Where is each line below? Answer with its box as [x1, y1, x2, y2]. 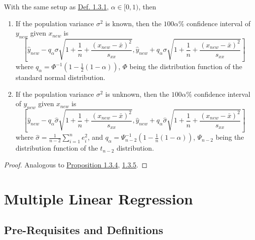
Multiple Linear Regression [4, 188, 193, 208]
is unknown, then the [105, 88, 169, 99]
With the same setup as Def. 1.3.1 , [4, 1, 109, 11]
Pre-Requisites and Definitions [4, 222, 163, 238]
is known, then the [105, 18, 162, 28]
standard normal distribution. [15, 72, 106, 82]
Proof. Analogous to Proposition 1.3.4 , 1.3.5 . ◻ [4, 160, 147, 170]
